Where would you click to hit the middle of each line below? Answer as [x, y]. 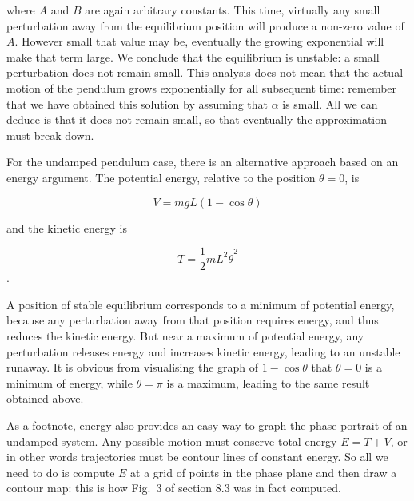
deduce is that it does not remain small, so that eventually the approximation [197, 119]
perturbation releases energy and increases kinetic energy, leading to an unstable [203, 351]
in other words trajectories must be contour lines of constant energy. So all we [197, 457]
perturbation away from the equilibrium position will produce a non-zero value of [205, 25]
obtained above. [45, 398]
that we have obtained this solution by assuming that [137, 103]
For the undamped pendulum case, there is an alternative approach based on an [203, 162]
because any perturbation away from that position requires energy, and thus [193, 320]
